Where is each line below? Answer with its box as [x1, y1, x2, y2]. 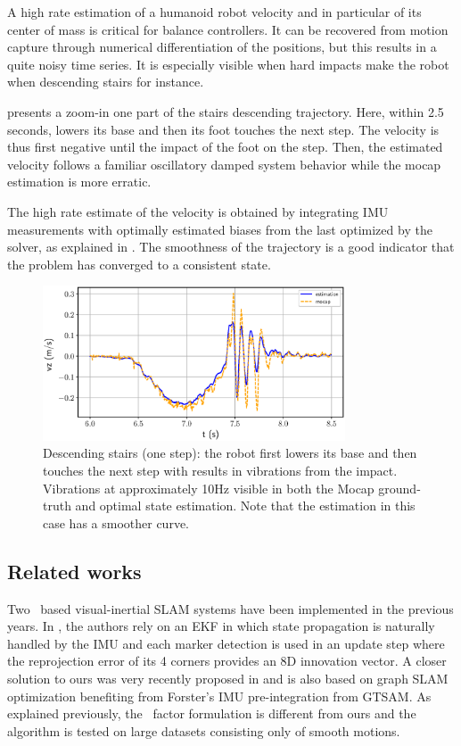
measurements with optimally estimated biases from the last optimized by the [7, 220, 432, 238]
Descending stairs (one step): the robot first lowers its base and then [43, 443, 417, 462]
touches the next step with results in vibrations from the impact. [43, 461, 398, 480]
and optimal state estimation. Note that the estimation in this [75, 496, 416, 515]
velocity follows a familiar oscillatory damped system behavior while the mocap [7, 154, 441, 173]
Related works [7, 557, 142, 584]
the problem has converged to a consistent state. [7, 254, 271, 273]
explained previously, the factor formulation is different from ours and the [7, 704, 416, 723]
